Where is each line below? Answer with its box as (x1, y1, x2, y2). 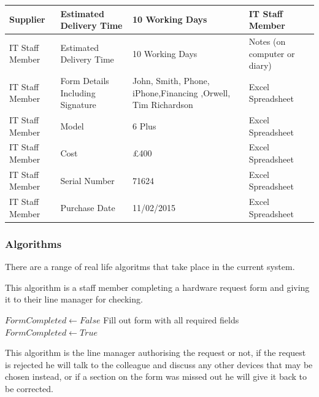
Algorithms (5, 236, 62, 251)
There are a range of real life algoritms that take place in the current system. (5, 260, 295, 273)
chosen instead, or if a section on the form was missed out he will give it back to (5, 370, 307, 383)
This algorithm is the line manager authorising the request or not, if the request (5, 346, 306, 359)
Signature (60, 98, 96, 111)
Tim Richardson (133, 98, 193, 111)
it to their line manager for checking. (5, 293, 143, 306)
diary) (248, 59, 272, 72)
